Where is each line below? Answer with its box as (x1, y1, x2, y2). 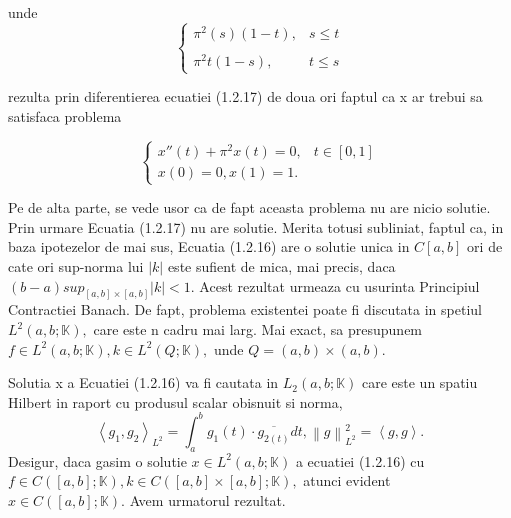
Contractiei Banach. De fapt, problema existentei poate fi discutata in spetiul (8, 299, 482, 320)
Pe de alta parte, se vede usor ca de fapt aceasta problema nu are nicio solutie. (8, 197, 491, 218)
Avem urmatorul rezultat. (129, 489, 286, 510)
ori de (467, 236, 503, 257)
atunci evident (303, 470, 391, 491)
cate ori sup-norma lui (8, 255, 144, 276)
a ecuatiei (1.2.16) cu (295, 450, 425, 471)
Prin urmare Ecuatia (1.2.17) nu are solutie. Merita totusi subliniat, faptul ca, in (8, 216, 504, 237)
